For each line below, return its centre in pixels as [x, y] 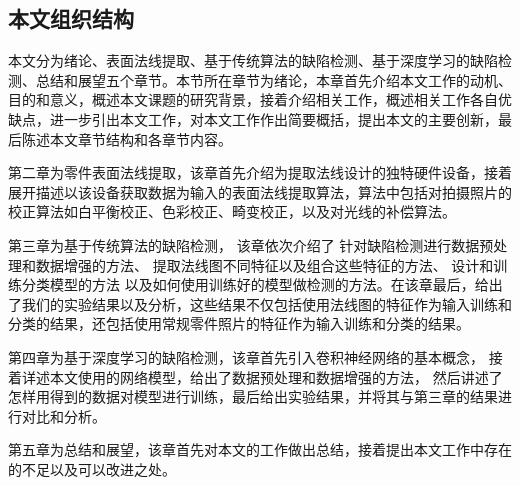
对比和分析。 [63, 415]
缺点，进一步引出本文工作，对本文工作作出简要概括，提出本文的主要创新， [253, 118]
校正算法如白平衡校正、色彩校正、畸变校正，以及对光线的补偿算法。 [232, 211]
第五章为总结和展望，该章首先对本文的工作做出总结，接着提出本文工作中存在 [260, 449]
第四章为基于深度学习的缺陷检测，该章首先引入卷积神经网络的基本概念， [246, 356]
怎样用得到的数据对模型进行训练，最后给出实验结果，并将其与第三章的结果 [253, 396]
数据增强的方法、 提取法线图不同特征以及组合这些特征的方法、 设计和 [264, 264]
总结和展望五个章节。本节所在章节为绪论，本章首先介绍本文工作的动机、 [273, 79]
